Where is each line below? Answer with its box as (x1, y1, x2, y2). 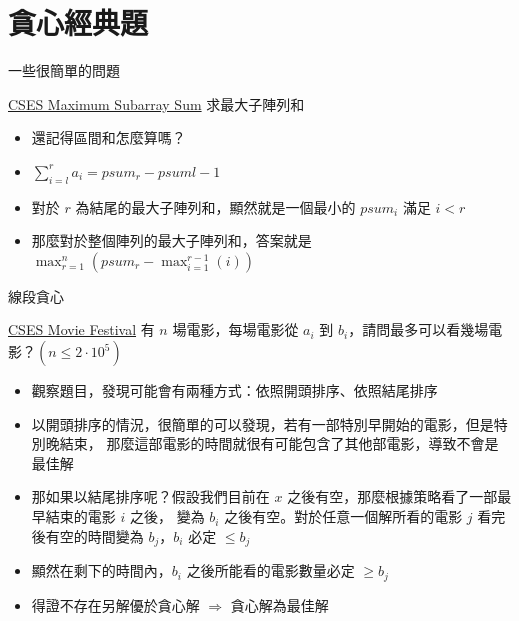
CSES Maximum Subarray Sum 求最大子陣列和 (8, 93, 305, 114)
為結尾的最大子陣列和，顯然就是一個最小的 (75, 196, 356, 217)
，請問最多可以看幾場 (348, 319, 489, 340)
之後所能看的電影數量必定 (186, 560, 355, 581)
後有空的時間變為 (31, 525, 144, 546)
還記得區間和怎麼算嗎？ (31, 127, 186, 148)
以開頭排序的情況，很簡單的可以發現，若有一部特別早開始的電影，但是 (31, 413, 494, 434)
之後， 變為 (129, 506, 205, 527)
